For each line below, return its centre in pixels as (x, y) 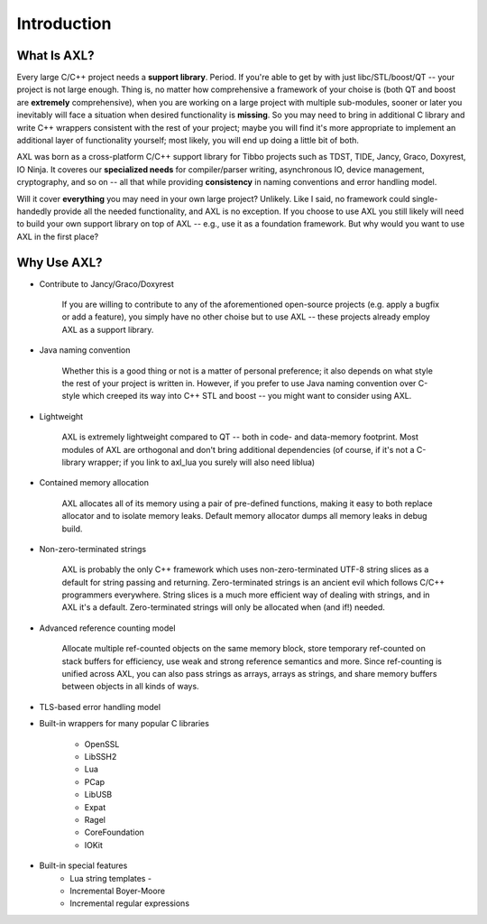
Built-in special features (83, 865)
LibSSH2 (101, 756)
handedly (34, 211)
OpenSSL (102, 744)
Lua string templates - (111, 878)
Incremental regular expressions (129, 903)
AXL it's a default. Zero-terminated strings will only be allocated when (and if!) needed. (223, 607)
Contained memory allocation (94, 483)
